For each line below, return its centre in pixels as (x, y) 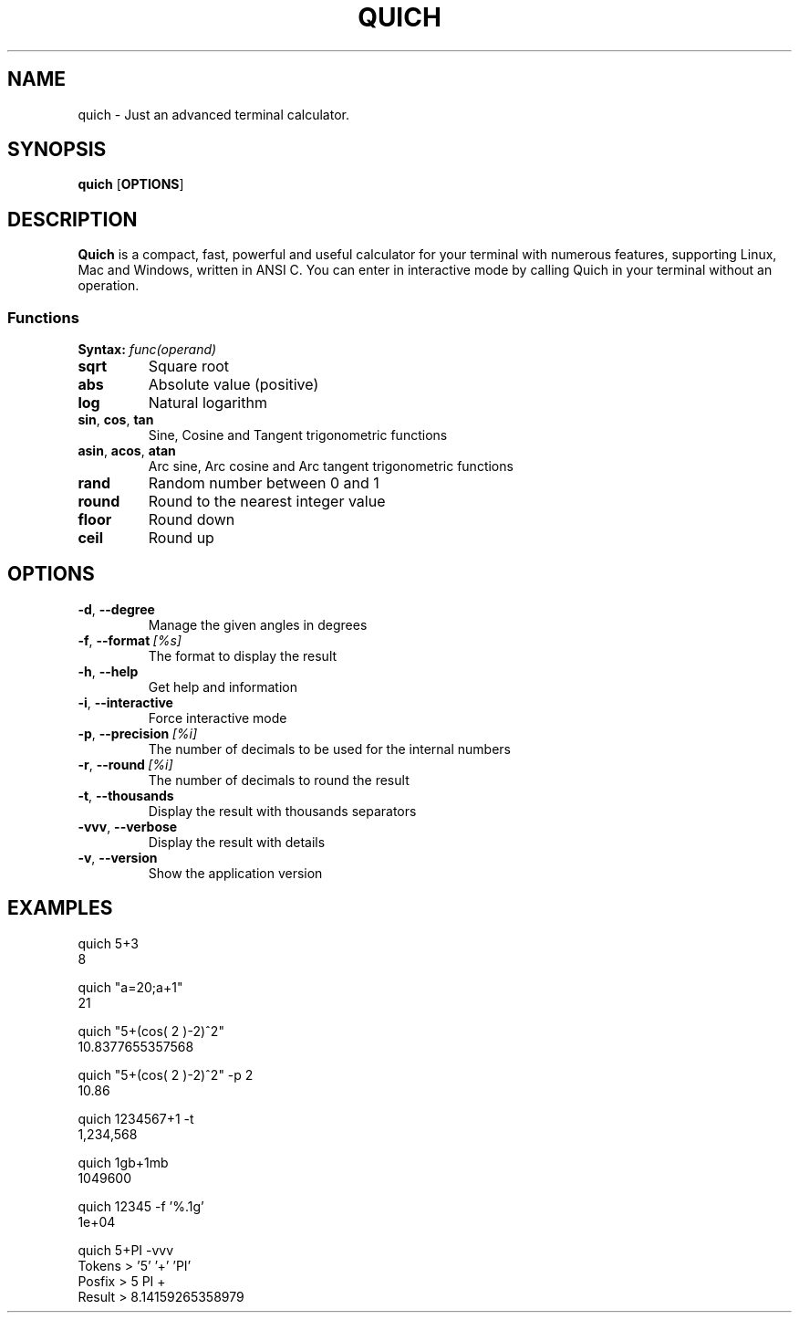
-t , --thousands (126, 795)
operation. (109, 286)
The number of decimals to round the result (279, 780)
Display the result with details (237, 842)
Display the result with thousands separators (282, 811)
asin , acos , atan (127, 451)
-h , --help (108, 671)
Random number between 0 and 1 (264, 483)
